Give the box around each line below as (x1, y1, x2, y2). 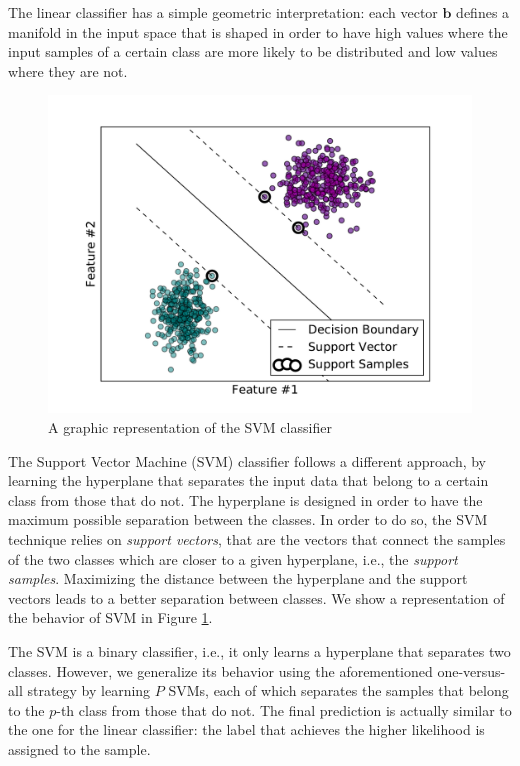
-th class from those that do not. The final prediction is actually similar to (56, 699, 512, 720)
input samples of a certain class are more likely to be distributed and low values (8, 41, 498, 62)
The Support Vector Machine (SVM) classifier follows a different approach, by (8, 450, 487, 471)
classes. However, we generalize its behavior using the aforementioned (8, 660, 433, 681)
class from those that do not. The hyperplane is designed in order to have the (8, 489, 483, 510)
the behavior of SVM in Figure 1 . (8, 607, 213, 628)
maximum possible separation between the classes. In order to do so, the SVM (8, 509, 488, 530)
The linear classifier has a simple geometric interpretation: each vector (8, 2, 438, 22)
